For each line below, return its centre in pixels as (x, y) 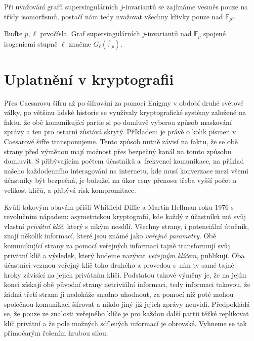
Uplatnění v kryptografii (89, 79)
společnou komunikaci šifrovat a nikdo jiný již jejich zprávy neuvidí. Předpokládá (127, 304)
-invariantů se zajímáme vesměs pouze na (186, 6)
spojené (214, 33)
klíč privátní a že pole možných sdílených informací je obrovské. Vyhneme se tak (126, 323)
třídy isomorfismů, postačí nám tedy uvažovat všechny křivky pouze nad (113, 16)
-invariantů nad (168, 33)
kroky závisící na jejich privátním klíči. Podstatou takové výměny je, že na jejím (126, 274)
